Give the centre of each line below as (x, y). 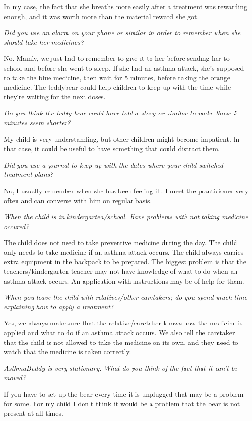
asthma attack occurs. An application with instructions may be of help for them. (124, 280)
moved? (15, 377)
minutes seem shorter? (37, 122)
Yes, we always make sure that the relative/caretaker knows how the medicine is (123, 323)
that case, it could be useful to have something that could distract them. (112, 148)
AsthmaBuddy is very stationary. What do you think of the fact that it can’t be (121, 368)
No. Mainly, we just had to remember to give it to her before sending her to (117, 58)
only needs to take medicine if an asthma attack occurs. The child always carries (124, 252)
